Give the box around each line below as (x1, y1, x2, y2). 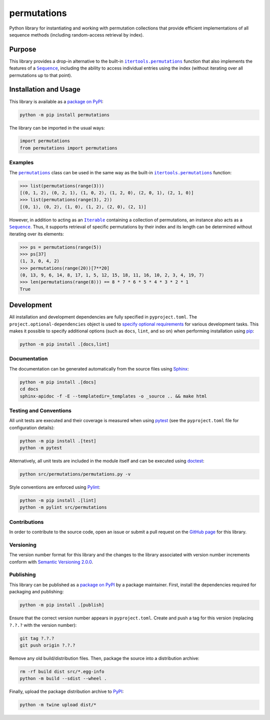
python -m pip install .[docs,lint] (19, 341, 110, 347)
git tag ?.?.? (19, 635, 54, 641)
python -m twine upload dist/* (19, 702, 97, 708)
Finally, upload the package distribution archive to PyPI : (9, 688, 124, 694)
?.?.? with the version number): (9, 622, 77, 628)
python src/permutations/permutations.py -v (19, 471, 131, 477)
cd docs (19, 386, 38, 392)
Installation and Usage (9, 85, 81, 94)
